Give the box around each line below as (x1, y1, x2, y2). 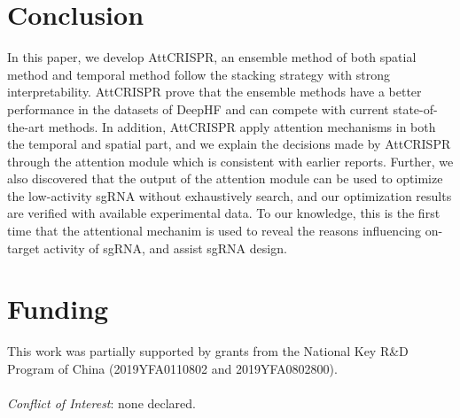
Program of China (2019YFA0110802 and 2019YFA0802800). (7, 359, 338, 377)
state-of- (393, 99, 438, 118)
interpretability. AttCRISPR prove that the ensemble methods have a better (7, 82, 422, 101)
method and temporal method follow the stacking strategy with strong (7, 65, 391, 83)
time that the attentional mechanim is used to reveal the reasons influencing (7, 221, 422, 240)
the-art (7, 117, 45, 135)
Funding (7, 290, 109, 327)
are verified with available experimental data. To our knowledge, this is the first (7, 204, 441, 222)
